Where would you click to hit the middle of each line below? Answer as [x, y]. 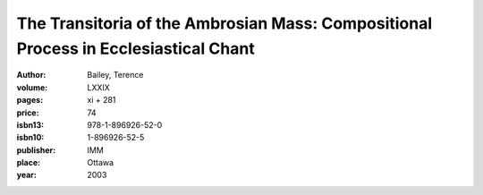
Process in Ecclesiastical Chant [136, 48]
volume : [32, 87]
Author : [31, 75]
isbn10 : [30, 138]
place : [29, 163]
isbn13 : [30, 124]
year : [27, 175]
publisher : [36, 150]
